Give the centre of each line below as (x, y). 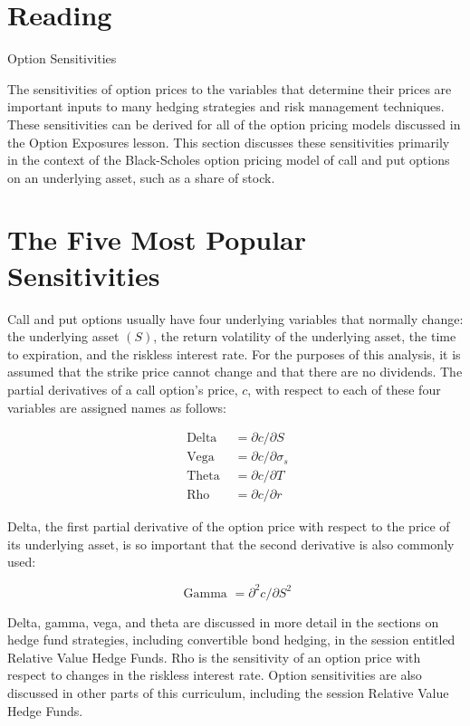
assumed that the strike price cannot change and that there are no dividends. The (235, 372)
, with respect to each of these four (344, 389)
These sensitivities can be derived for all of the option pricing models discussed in (234, 124)
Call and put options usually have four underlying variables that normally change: (235, 318)
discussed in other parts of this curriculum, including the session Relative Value (228, 692)
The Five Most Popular (157, 239)
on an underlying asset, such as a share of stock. (141, 177)
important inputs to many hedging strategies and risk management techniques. (226, 106)
